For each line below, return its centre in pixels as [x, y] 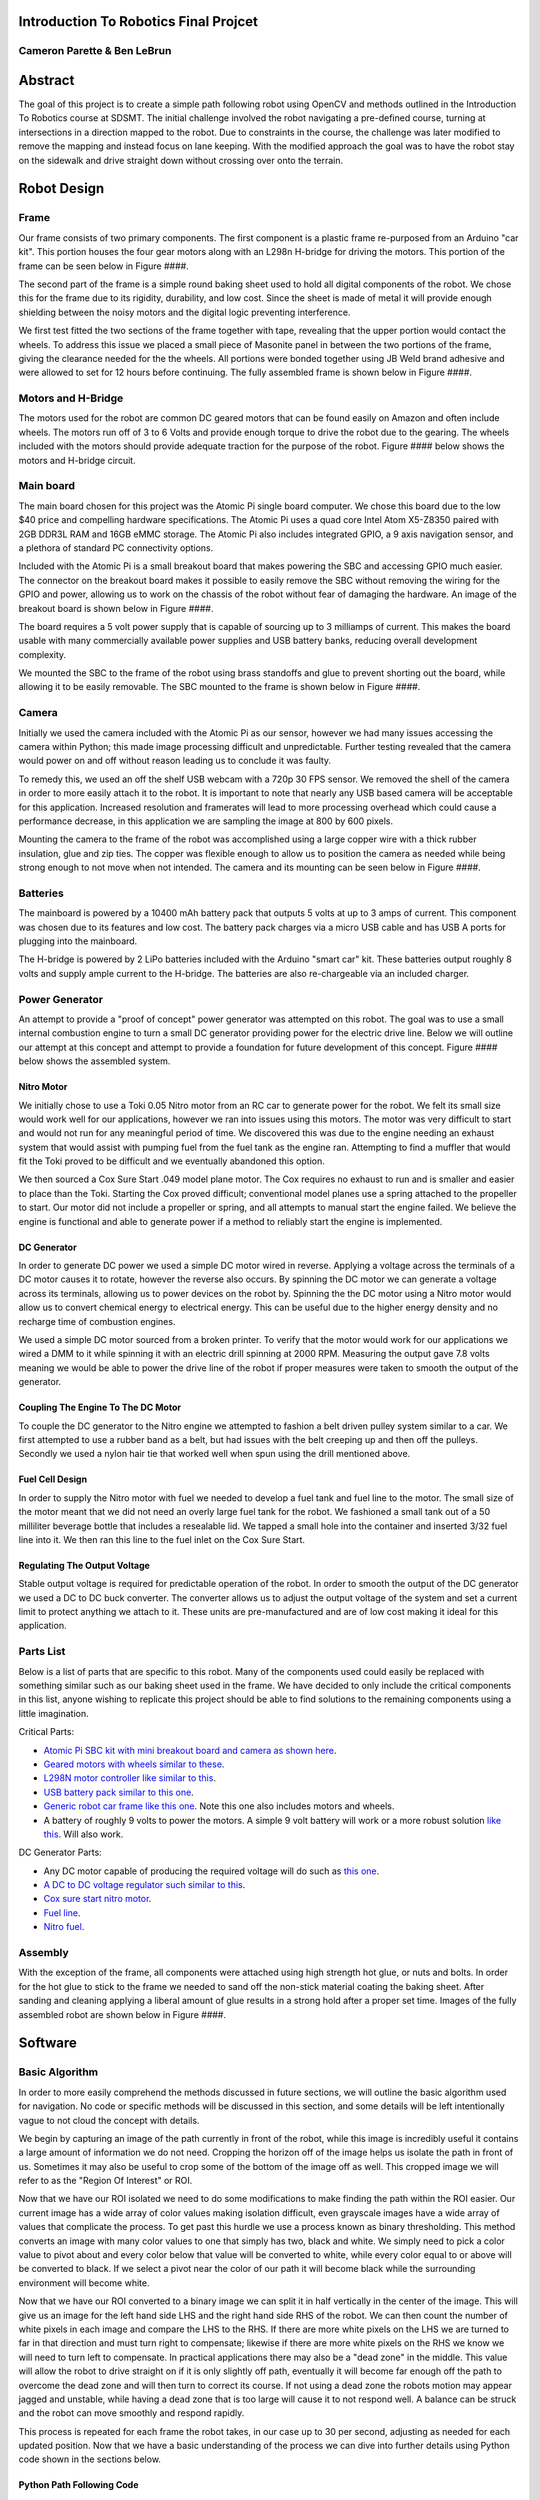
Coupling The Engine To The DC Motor [100, 1407]
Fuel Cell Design [53, 1479]
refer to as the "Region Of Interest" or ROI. [105, 2181]
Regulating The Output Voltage [84, 1565]
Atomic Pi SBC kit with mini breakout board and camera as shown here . [190, 1750]
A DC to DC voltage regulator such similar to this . [144, 1885]
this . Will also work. [83, 1834]
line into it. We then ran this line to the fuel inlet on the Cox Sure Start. [161, 1539]
